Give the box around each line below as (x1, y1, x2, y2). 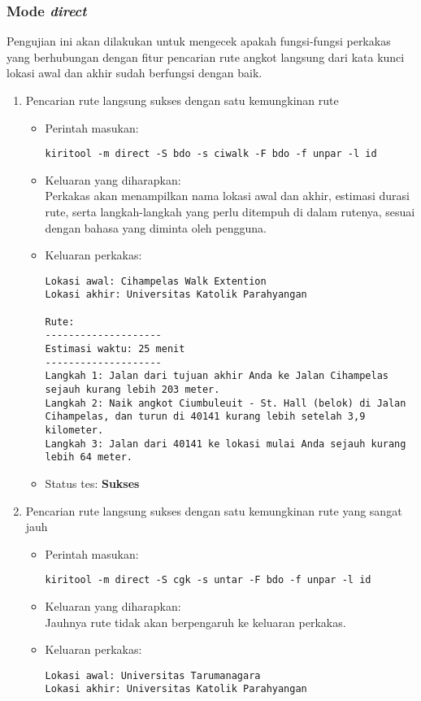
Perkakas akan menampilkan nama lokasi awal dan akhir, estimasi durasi (45, 187, 410, 204)
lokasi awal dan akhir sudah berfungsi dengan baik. (7, 64, 263, 81)
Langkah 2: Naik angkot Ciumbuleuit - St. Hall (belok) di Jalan (45, 397, 406, 409)
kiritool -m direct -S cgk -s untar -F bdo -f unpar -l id (45, 574, 371, 586)
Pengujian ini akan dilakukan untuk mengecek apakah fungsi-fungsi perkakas (7, 33, 391, 50)
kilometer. (45, 425, 104, 437)
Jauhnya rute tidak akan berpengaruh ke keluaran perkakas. (45, 613, 346, 630)
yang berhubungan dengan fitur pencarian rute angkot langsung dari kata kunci (7, 48, 405, 65)
